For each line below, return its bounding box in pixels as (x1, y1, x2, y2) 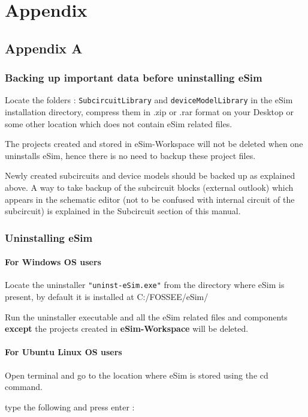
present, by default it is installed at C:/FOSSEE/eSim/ (5, 290, 209, 303)
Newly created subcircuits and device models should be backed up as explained (5, 169, 295, 182)
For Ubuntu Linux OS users (5, 346, 122, 358)
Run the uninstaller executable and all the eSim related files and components (5, 310, 288, 323)
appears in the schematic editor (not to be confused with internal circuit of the (5, 193, 295, 205)
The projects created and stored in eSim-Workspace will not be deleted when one (5, 137, 303, 150)
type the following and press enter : (5, 400, 135, 413)
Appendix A (5, 38, 83, 57)
